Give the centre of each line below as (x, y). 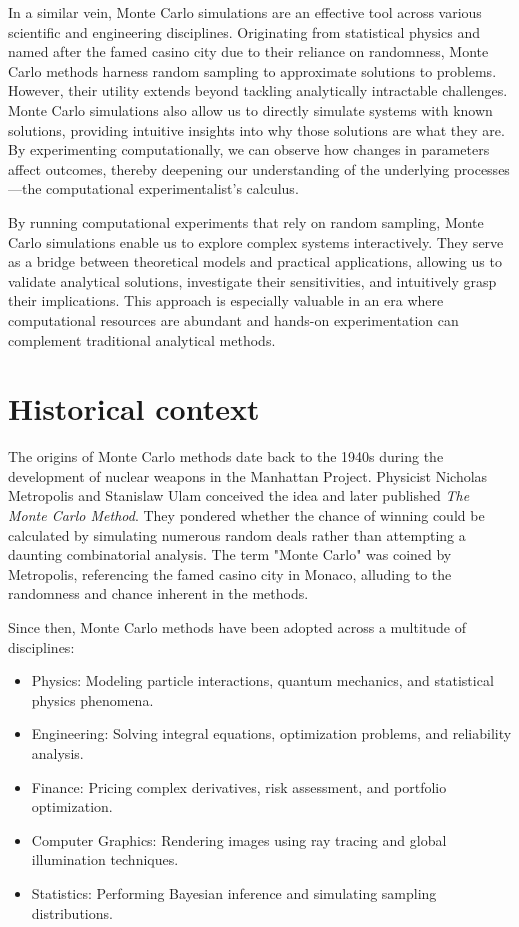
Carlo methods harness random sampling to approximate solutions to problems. (252, 70)
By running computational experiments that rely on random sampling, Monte (246, 221)
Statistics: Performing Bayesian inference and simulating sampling (234, 892)
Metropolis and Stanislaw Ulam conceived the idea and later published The (239, 495)
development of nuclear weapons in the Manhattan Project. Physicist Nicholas (248, 475)
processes (482, 168)
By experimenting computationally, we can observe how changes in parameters (249, 149)
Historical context (134, 408)
